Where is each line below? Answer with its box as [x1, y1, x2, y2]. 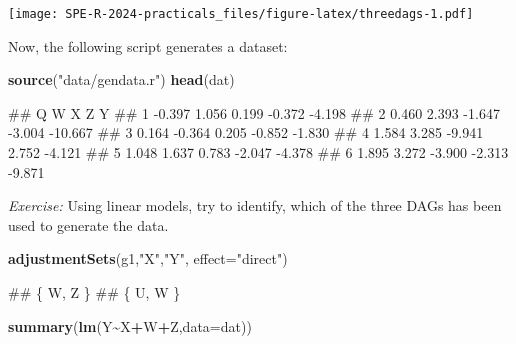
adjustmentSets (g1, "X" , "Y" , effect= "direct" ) [8, 248, 288, 269]
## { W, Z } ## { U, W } [8, 282, 181, 302]
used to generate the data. [8, 214, 169, 235]
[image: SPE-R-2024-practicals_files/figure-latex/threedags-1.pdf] [8, 7, 474, 21]
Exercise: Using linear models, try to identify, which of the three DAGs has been [8, 195, 502, 216]
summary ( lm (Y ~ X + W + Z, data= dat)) [8, 315, 252, 336]
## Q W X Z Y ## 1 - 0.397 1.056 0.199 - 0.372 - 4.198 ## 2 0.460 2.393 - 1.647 [8, 102, 500, 123]
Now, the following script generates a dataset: [8, 35, 288, 56]
